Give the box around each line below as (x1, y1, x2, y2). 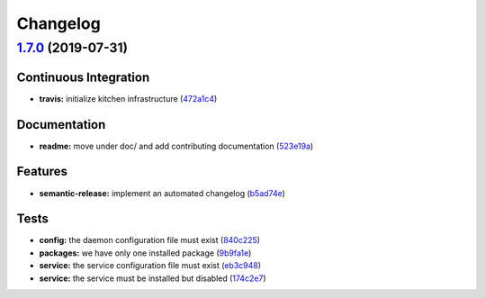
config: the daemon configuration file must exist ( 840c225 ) (39, 235, 261, 246)
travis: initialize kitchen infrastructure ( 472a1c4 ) (39, 93, 218, 104)
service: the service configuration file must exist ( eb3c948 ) (39, 260, 261, 271)
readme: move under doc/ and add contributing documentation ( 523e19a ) (39, 140, 314, 151)
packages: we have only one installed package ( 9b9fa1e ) (39, 248, 252, 258)
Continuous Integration (16, 69, 150, 85)
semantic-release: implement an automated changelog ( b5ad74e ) (39, 187, 285, 198)
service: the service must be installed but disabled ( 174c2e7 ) (39, 273, 266, 284)
